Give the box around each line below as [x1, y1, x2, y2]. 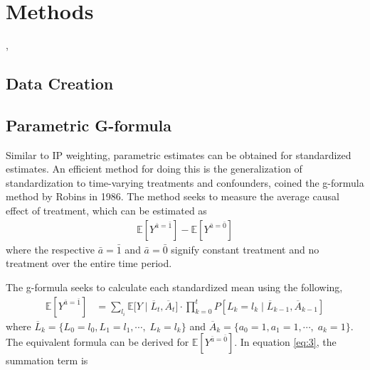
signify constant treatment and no [171, 241, 319, 256]
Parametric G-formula [6, 114, 171, 136]
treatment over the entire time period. [6, 256, 172, 271]
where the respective [6, 241, 95, 256]
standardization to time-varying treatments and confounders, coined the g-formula [6, 175, 364, 190]
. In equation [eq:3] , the [234, 334, 337, 349]
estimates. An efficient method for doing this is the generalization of [6, 161, 302, 176]
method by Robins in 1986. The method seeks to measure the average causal [6, 189, 339, 204]
